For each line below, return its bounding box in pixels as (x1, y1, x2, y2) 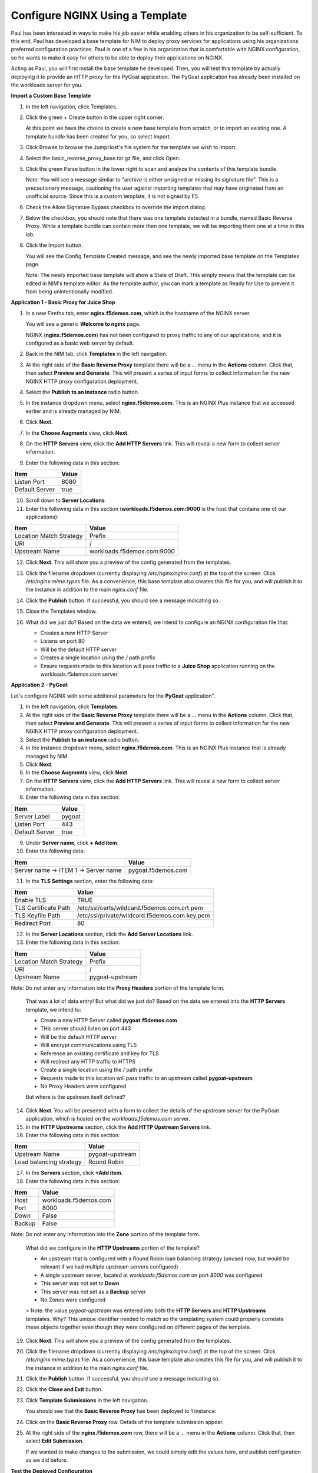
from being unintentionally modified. (25, 288, 114, 295)
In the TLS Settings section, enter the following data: (25, 877, 154, 884)
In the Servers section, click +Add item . (25, 1170, 123, 1177)
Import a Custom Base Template (11, 92, 91, 100)
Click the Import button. (25, 242, 84, 249)
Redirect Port (14, 919, 51, 927)
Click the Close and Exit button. (25, 1386, 103, 1393)
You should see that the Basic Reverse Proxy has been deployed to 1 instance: (25, 1408, 217, 1415)
